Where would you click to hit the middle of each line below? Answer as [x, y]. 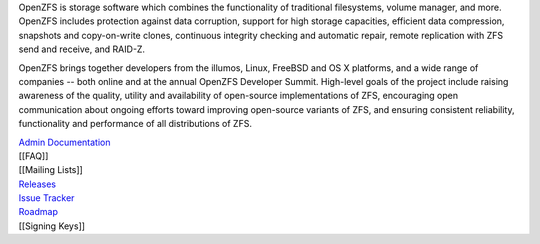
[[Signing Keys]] [51, 226]
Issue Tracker [46, 198]
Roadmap [38, 212]
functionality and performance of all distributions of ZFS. [135, 124]
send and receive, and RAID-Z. [81, 49]
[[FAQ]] [33, 156]
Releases [37, 184]
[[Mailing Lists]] [51, 170]
